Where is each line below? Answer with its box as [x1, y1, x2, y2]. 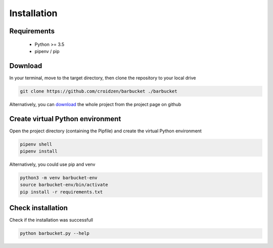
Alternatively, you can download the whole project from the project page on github [9, 101, 181, 107]
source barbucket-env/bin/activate [20, 182, 108, 188]
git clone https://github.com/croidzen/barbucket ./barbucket [20, 88, 177, 94]
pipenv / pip [34, 48, 60, 54]
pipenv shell [20, 141, 53, 147]
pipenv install [20, 148, 58, 154]
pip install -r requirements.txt [20, 189, 103, 194]
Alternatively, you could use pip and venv [9, 162, 96, 168]
